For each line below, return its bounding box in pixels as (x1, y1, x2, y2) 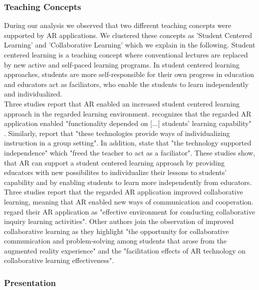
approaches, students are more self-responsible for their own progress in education (4, 69, 255, 79)
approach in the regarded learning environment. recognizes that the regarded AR (4, 108, 252, 118)
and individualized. (4, 88, 62, 99)
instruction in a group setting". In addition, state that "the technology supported (4, 137, 252, 148)
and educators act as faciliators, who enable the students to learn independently (4, 78, 249, 89)
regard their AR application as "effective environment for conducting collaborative (4, 206, 256, 216)
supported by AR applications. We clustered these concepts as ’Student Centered (4, 29, 252, 40)
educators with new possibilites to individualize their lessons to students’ (4, 167, 227, 177)
